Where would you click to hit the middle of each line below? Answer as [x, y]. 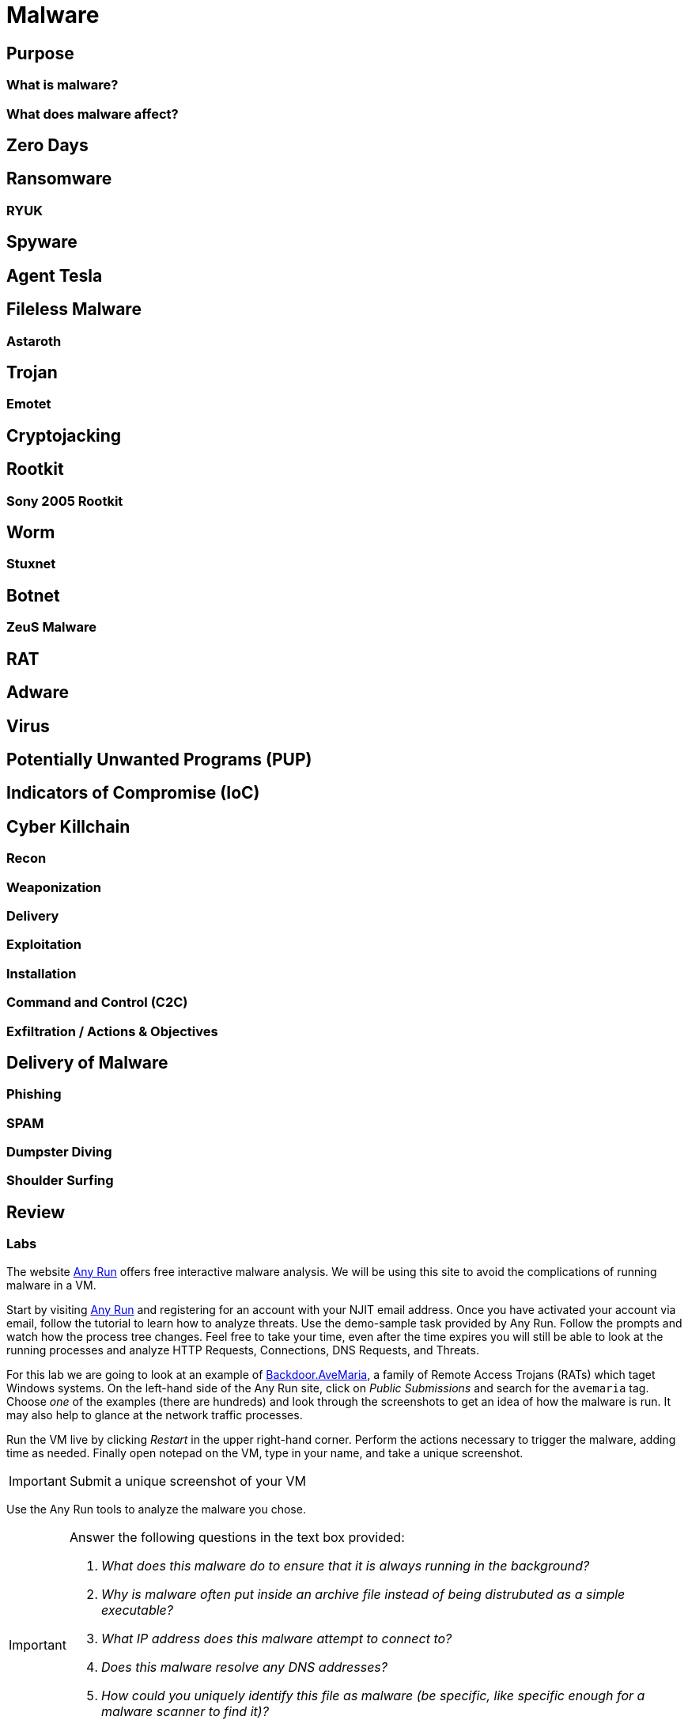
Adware [38, 693]
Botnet [33, 595]
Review [36, 1212]
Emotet [29, 404]
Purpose [40, 53]
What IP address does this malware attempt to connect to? [276, 1638]
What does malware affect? [93, 114]
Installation [42, 973]
